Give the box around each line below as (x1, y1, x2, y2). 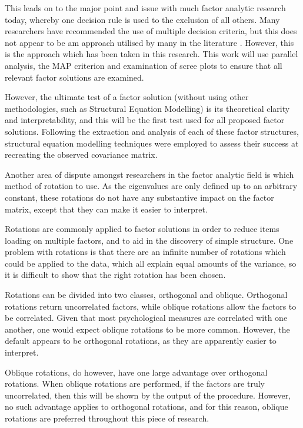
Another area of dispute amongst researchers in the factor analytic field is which (5, 168, 294, 180)
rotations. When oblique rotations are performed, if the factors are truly (5, 377, 265, 390)
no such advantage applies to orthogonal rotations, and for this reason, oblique (5, 400, 288, 413)
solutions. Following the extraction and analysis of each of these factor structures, (5, 125, 299, 137)
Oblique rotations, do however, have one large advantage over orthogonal (5, 366, 268, 378)
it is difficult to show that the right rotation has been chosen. (5, 268, 226, 281)
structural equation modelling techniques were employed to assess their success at (5, 137, 299, 149)
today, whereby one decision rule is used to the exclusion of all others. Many (5, 13, 280, 25)
